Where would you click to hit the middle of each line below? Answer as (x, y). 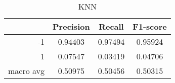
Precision (71, 26)
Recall (111, 26)
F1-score (150, 26)
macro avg (27, 71)
